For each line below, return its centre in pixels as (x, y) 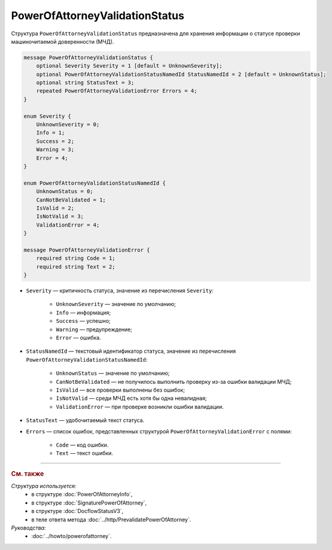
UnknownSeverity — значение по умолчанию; (116, 304)
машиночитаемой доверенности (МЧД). (63, 41)
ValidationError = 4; (68, 225)
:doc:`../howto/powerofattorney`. (71, 536)
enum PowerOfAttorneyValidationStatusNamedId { (95, 183)
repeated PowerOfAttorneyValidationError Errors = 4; (117, 91)
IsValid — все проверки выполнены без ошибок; (121, 390)
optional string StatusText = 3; (85, 83)
